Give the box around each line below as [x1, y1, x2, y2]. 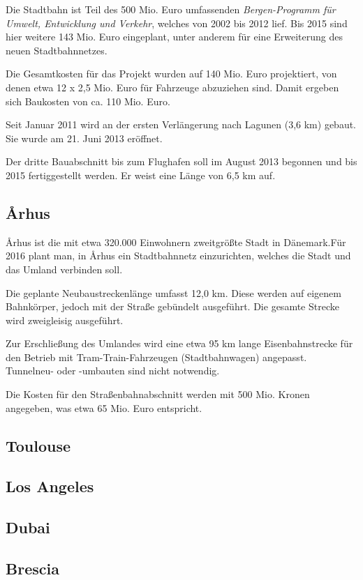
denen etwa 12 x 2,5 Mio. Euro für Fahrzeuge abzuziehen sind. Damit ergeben [6, 79, 339, 94]
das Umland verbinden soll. [6, 261, 123, 276]
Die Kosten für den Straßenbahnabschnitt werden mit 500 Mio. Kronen [6, 387, 310, 402]
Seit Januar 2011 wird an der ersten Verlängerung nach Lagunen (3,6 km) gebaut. [6, 117, 357, 132]
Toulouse [6, 434, 71, 456]
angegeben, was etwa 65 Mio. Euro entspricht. [6, 400, 202, 415]
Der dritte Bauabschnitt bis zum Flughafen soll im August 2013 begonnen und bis [6, 154, 357, 169]
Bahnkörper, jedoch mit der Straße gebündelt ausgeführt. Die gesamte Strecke [6, 299, 339, 314]
